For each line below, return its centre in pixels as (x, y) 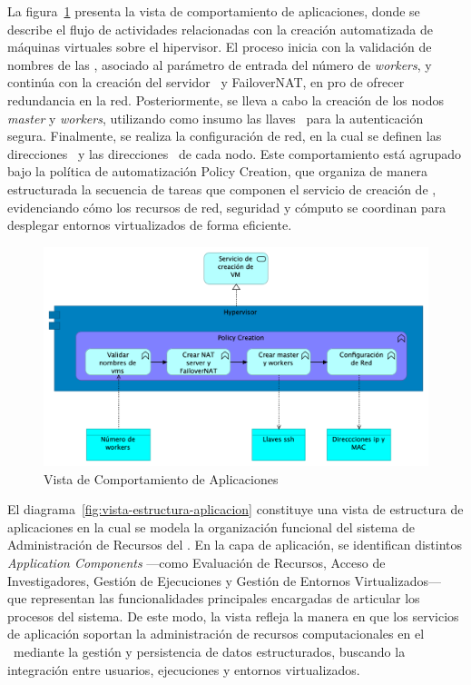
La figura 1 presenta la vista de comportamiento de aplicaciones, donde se (214, 11)
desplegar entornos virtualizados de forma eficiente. (150, 225)
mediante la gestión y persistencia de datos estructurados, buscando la (209, 652)
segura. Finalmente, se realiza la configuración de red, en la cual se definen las (225, 136)
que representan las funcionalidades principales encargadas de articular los (214, 598)
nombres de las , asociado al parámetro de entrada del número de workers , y (220, 64)
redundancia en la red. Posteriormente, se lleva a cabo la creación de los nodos (226, 99)
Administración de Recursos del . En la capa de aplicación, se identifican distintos (235, 545)
